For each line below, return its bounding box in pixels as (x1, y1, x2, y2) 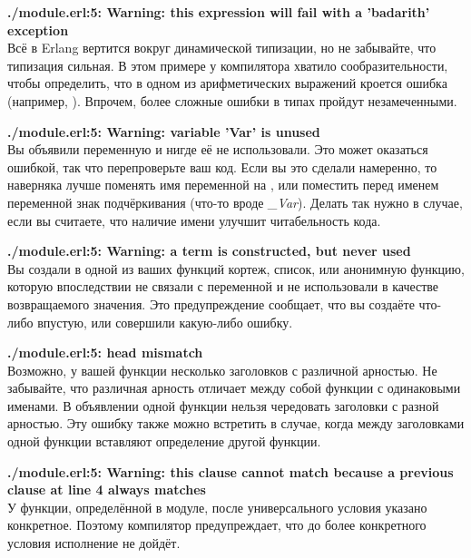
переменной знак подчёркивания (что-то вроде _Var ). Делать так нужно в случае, (7, 192, 463, 211)
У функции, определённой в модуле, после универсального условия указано (7, 497, 427, 516)
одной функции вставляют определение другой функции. (7, 432, 321, 451)
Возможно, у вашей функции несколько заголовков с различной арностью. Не (7, 360, 437, 379)
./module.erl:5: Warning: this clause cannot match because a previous (7, 462, 454, 481)
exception (7, 20, 69, 39)
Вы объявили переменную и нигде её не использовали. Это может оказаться (7, 140, 428, 159)
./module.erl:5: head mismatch (7, 343, 203, 362)
